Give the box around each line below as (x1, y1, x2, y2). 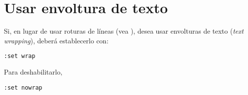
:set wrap (4, 53, 36, 60)
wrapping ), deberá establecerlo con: (4, 35, 109, 45)
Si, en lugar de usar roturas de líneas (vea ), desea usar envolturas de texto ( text (4, 26, 244, 36)
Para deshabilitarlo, (4, 66, 62, 76)
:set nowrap (4, 84, 42, 91)
